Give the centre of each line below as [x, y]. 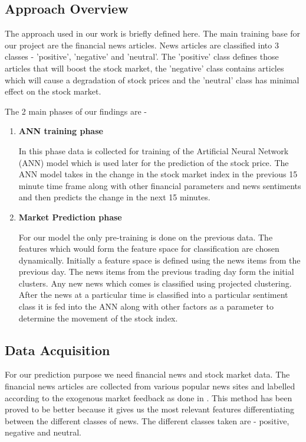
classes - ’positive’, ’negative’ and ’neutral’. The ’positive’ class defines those [142, 56]
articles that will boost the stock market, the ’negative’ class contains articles [144, 68]
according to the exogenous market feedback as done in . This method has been [149, 397]
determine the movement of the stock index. [98, 318]
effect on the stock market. [53, 91]
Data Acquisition [57, 350]
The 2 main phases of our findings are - [76, 111]
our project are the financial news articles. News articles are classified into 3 [142, 45]
